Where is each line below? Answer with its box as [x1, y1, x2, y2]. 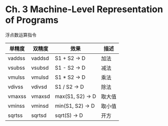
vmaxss [8, 92, 26, 100]
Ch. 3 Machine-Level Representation [5, 4, 163, 15]
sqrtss [8, 112, 23, 119]
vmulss [8, 74, 25, 81]
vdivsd [31, 83, 47, 90]
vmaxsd [31, 92, 50, 100]
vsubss [8, 64, 25, 71]
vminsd [31, 102, 49, 109]
